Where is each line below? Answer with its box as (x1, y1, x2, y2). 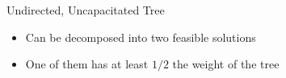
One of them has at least (25, 55, 149, 72)
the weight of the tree (172, 55, 280, 72)
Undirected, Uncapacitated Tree (6, 2, 165, 18)
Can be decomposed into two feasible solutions (25, 28, 256, 45)
